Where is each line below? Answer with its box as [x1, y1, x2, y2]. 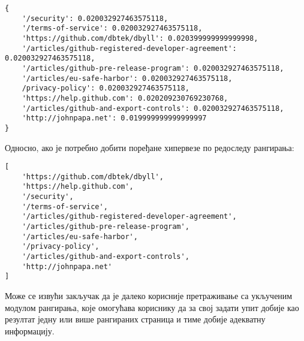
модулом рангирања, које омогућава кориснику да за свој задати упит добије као [5, 301, 299, 313]
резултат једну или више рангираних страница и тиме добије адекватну [5, 313, 266, 325]
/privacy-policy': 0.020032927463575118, [22, 84, 189, 93]
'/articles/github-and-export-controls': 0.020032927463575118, [22, 104, 284, 113]
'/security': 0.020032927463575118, [22, 14, 168, 23]
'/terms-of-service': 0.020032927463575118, [22, 24, 203, 33]
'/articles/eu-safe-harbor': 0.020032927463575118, [22, 74, 233, 83]
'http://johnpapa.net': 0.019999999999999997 [22, 114, 207, 123]
